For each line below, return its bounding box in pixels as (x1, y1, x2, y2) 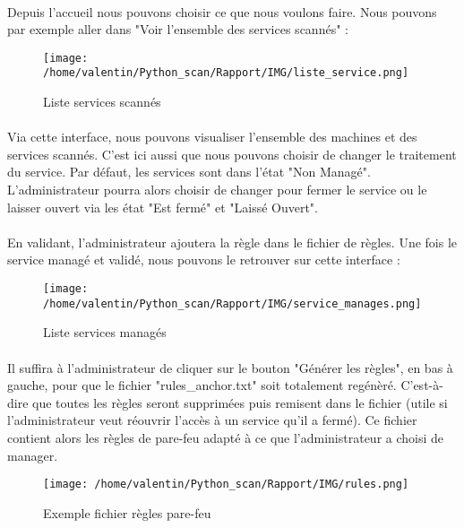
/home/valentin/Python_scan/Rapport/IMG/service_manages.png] (43, 297, 422, 310)
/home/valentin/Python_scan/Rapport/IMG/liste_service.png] (43, 66, 409, 80)
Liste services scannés (43, 92, 161, 111)
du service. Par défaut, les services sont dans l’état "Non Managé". (7, 162, 371, 181)
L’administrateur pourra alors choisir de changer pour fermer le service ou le (7, 180, 427, 199)
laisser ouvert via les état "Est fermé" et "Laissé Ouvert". (7, 197, 319, 216)
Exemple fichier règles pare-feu (43, 503, 211, 522)
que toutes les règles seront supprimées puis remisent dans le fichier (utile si (32, 393, 448, 411)
